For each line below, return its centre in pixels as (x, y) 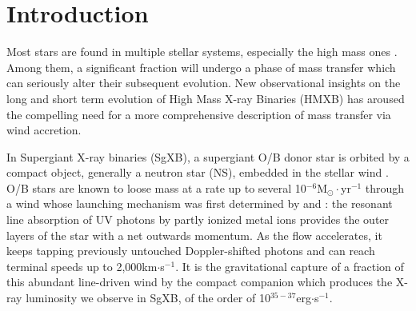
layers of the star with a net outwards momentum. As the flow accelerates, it (194, 235)
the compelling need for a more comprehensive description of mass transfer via (199, 114)
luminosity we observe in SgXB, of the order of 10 (148, 298)
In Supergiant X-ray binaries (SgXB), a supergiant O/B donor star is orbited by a (208, 156)
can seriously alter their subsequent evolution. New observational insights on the (204, 83)
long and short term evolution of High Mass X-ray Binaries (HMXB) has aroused (206, 98)
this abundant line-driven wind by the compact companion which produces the (200, 282)
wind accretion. (44, 130)
